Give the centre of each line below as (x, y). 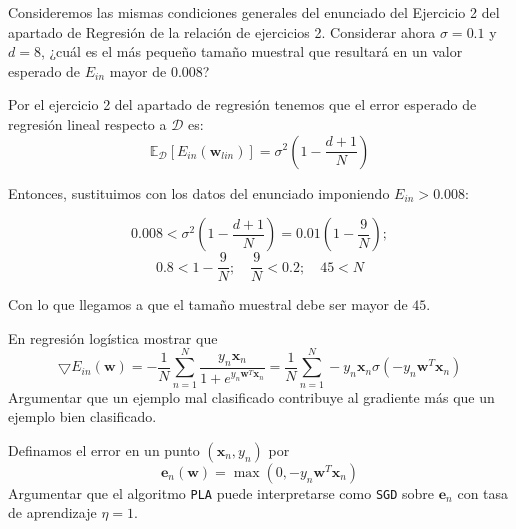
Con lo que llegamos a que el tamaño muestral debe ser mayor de (208, 304)
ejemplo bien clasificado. (82, 416)
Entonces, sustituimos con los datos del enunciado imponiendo (199, 192)
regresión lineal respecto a (87, 123)
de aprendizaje (52, 512)
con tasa (483, 492)
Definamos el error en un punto (104, 449)
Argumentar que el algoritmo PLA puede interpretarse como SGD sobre (221, 492)
